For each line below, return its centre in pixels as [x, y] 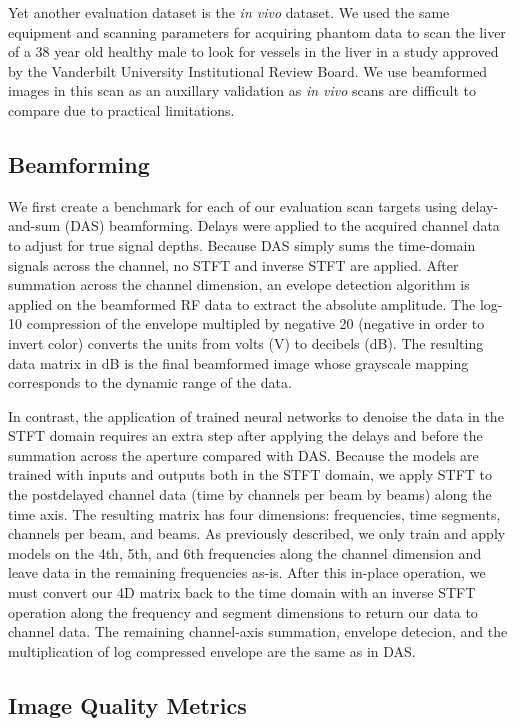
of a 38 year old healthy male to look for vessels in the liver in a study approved [253, 51]
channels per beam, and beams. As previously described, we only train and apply [257, 533]
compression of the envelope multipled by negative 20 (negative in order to [255, 323]
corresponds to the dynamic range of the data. [150, 382]
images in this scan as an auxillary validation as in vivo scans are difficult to [242, 90]
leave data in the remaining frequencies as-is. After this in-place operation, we [247, 572]
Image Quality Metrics [127, 704]
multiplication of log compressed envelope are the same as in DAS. [212, 650]
